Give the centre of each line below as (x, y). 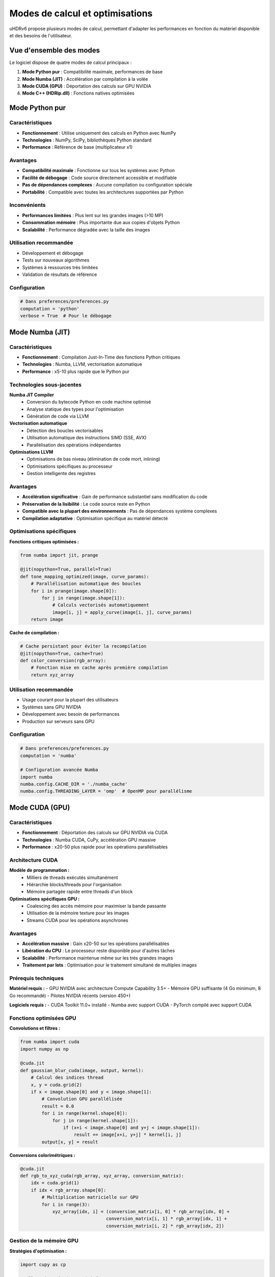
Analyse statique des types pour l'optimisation (75, 409)
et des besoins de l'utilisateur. (41, 35)
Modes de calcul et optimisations (81, 13)
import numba (36, 777)
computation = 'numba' (48, 755)
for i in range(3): (66, 1204)
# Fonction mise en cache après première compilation (99, 668)
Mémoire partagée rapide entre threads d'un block (80, 892)
